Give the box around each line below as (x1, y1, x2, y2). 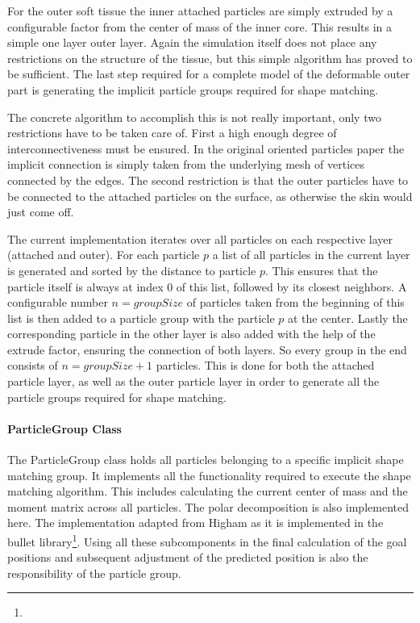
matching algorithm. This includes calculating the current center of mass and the (7, 483, 408, 500)
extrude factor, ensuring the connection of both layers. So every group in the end (7, 341, 407, 357)
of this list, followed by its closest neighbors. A (176, 278, 407, 295)
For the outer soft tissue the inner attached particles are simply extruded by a (7, 2, 393, 19)
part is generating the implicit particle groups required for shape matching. (7, 81, 379, 98)
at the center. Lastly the (287, 309, 408, 326)
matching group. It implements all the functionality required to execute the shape (7, 466, 411, 483)
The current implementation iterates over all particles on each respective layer (7, 230, 393, 247)
